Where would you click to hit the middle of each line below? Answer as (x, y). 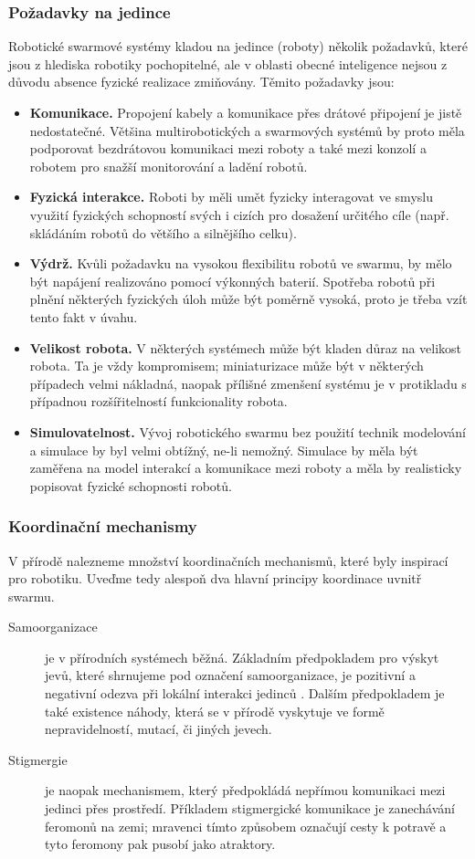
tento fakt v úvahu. (84, 316)
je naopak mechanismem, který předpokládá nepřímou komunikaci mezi (245, 790)
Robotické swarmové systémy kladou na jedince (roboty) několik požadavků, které (238, 46)
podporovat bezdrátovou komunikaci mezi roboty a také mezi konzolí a (228, 148)
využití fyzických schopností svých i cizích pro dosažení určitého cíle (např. (239, 214)
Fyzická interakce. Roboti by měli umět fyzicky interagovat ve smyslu (231, 197)
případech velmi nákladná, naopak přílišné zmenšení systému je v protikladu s (248, 383)
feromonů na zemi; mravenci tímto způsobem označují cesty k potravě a (246, 826)
